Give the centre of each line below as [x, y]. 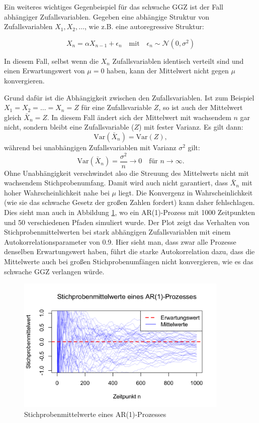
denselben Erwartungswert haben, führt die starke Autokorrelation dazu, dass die [129, 251]
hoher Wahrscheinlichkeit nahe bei [57, 192]
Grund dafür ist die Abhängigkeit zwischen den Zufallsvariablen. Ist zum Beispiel [129, 97]
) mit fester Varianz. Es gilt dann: [191, 127]
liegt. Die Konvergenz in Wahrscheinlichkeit [186, 192]
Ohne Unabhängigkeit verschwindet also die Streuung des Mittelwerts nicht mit [126, 173]
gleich [13, 117]
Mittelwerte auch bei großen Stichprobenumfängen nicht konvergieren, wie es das [129, 261]
